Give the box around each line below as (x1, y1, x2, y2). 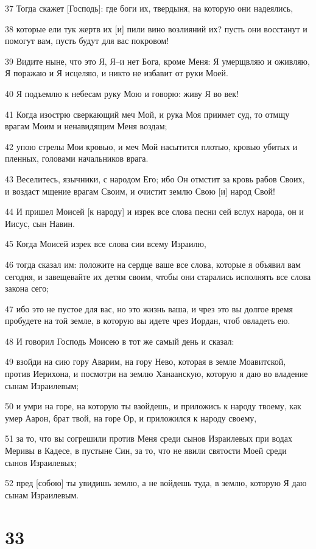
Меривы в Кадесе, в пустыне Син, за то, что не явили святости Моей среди (5, 444, 287, 457)
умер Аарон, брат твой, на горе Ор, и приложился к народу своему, (5, 411, 257, 424)
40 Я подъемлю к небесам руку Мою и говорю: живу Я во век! (5, 87, 239, 99)
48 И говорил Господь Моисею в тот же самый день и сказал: (5, 334, 234, 347)
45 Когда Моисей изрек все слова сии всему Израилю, (5, 237, 206, 250)
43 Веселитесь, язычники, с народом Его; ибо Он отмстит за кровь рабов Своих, (5, 172, 305, 185)
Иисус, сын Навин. (5, 217, 75, 229)
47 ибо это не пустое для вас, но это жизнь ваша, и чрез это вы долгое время (5, 302, 293, 315)
